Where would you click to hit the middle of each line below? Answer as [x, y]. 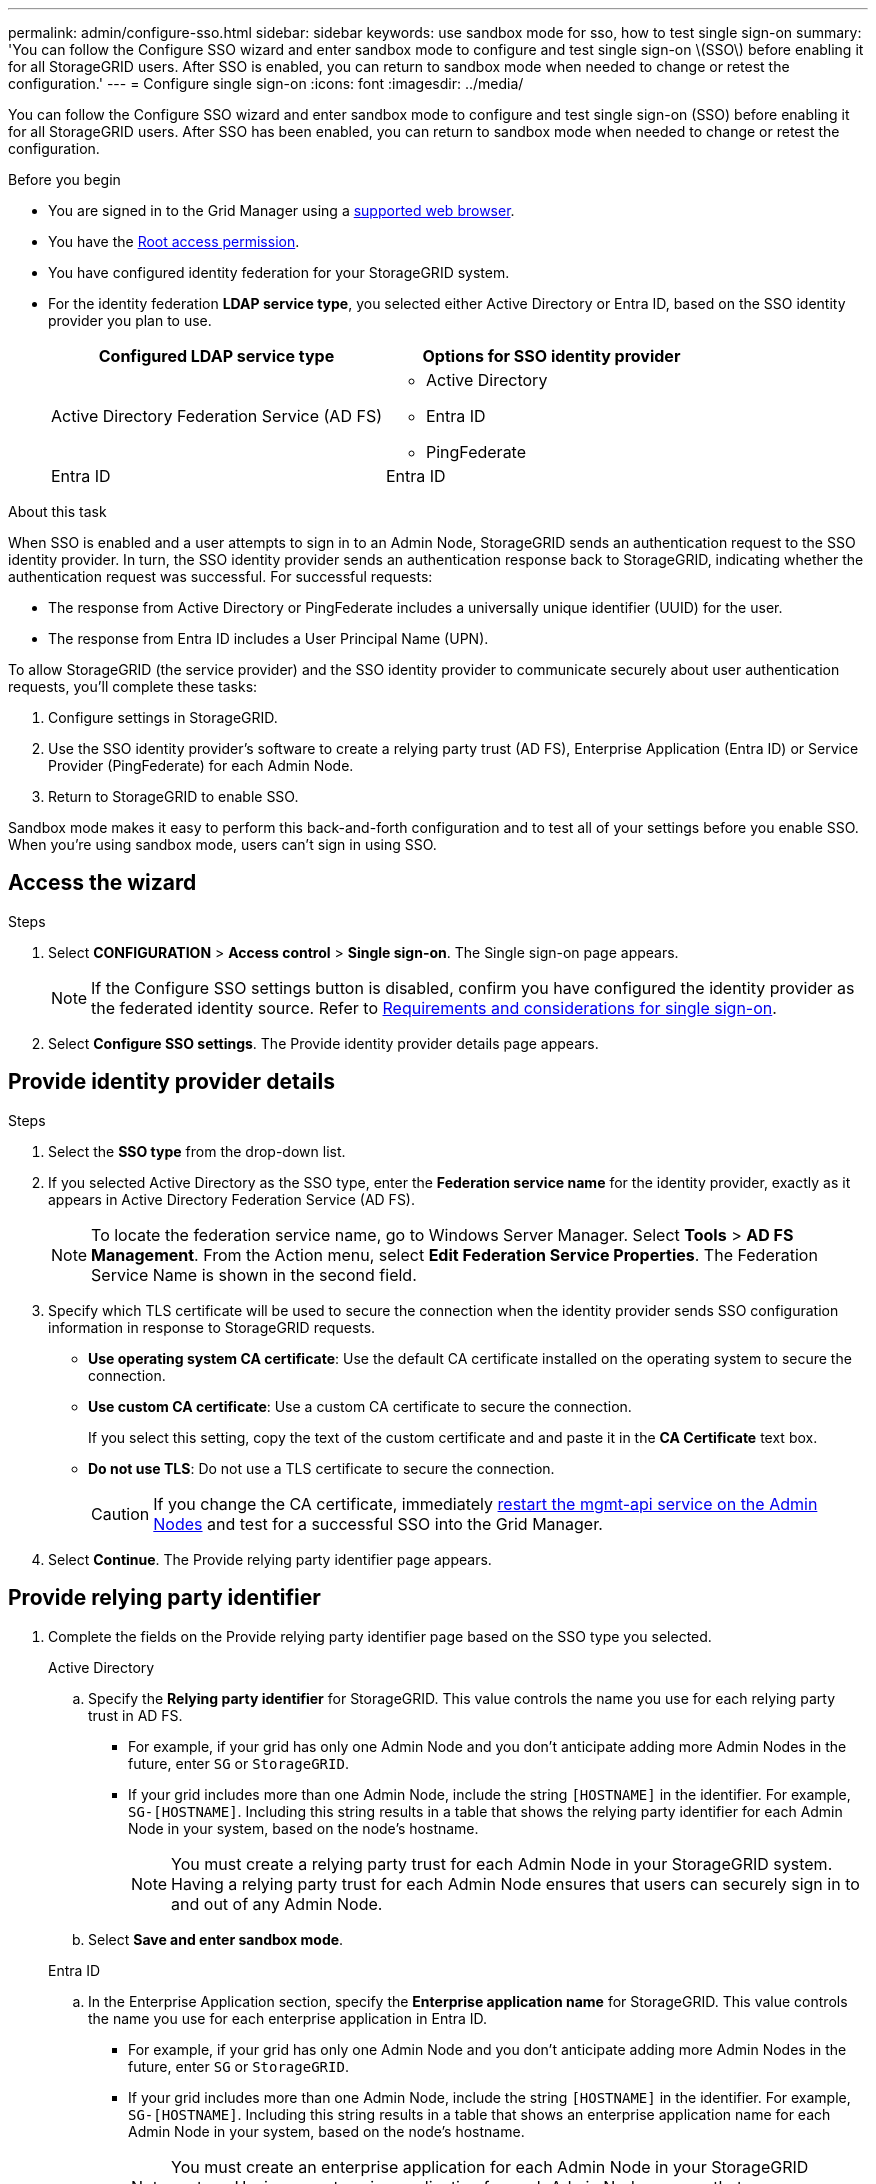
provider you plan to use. [130, 320]
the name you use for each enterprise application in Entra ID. [288, 2018]
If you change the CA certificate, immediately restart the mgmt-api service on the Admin [485, 1503]
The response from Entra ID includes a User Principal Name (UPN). [268, 638]
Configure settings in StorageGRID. [163, 717]
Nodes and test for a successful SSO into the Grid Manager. [378, 1523]
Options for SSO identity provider [551, 356]
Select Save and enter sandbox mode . [216, 1939]
